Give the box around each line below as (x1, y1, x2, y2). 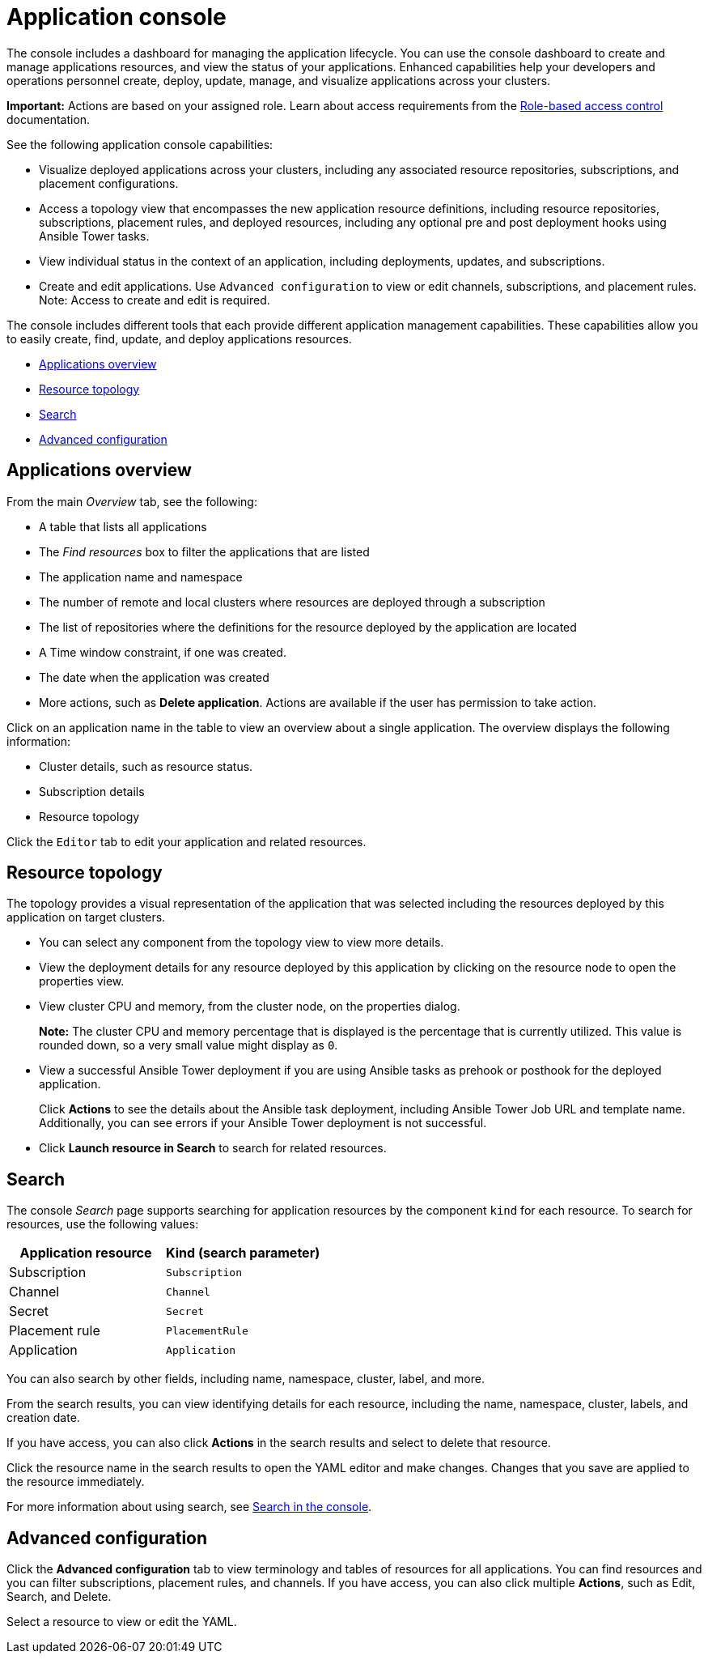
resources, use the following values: (6, 1217, 199, 1232)
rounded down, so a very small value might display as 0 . (39, 1038, 338, 1053)
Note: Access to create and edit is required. (39, 292, 270, 307)
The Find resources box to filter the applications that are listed (39, 544, 370, 559)
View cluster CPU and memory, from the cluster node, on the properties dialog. (39, 999, 460, 1014)
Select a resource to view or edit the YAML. (6, 1615, 237, 1629)
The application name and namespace (39, 569, 243, 584)
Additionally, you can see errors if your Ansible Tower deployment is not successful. (39, 1116, 487, 1130)
